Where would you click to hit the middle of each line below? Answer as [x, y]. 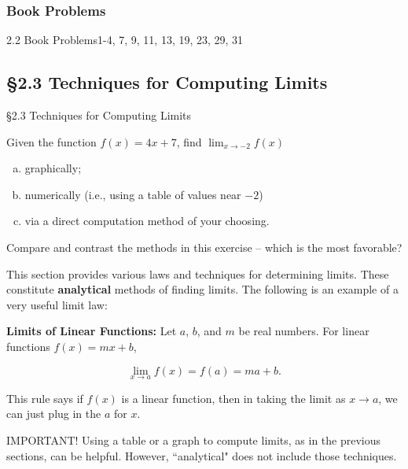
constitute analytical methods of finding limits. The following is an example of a [202, 289]
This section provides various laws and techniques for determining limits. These [198, 273]
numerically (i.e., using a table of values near [133, 194]
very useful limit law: [57, 304]
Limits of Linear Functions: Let [92, 331]
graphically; [53, 168]
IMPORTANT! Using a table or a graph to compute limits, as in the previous [194, 439]
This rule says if [45, 398]
